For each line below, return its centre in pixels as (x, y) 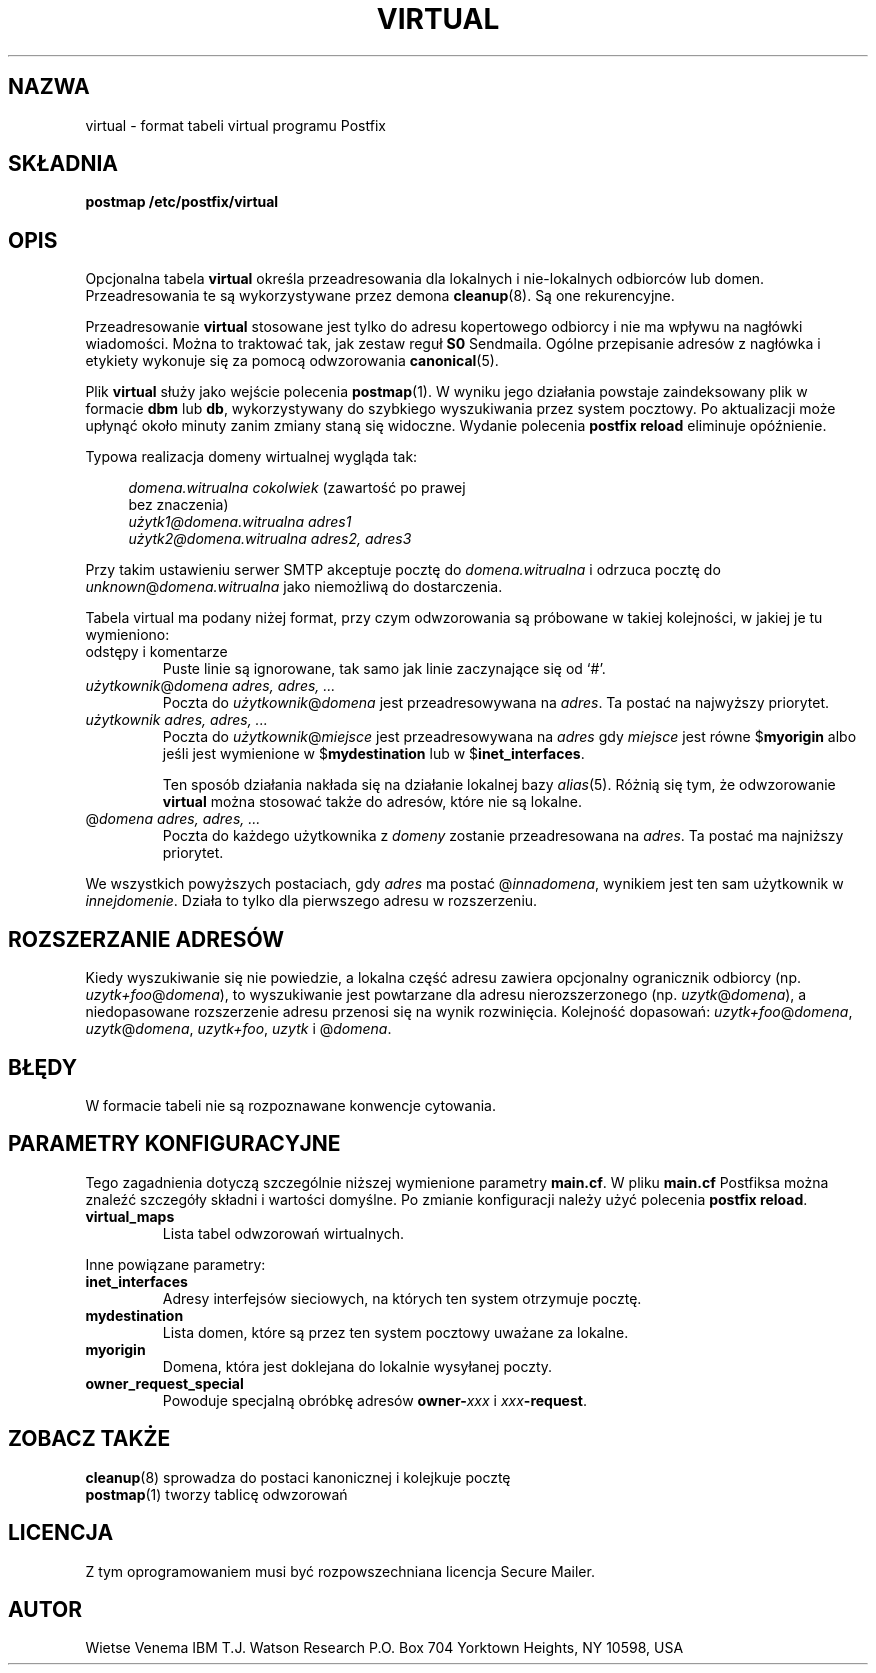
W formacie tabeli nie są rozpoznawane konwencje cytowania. (290, 1105)
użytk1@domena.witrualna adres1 (240, 522)
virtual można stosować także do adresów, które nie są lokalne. (372, 802)
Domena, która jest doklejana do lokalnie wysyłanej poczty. (357, 1366)
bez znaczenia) (178, 505)
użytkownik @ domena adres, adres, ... (210, 686)
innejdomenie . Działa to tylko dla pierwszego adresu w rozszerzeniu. (311, 901)
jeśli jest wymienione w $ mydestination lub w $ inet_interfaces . (373, 754)
